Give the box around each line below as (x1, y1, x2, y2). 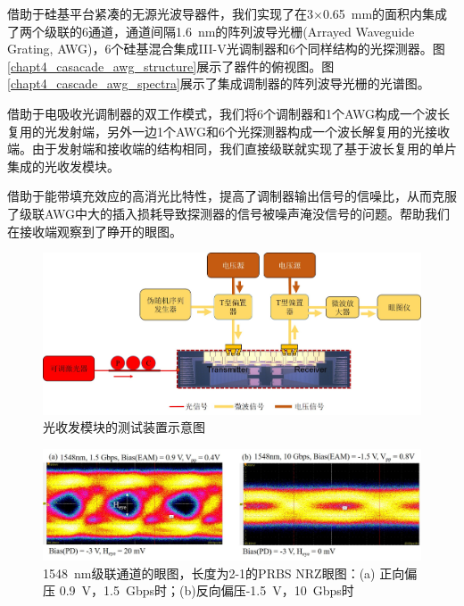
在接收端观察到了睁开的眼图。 (7, 221, 182, 240)
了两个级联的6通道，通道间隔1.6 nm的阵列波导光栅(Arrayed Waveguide (7, 21, 415, 40)
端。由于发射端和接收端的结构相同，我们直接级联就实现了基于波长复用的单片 (7, 139, 457, 158)
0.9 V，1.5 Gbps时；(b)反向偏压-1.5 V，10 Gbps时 (59, 581, 354, 600)
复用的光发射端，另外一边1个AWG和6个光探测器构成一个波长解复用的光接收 (7, 121, 450, 140)
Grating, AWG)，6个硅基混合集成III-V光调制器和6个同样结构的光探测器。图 (7, 39, 445, 58)
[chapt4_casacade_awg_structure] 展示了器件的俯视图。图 (7, 56, 335, 75)
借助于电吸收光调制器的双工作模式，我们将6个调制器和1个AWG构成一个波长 (7, 104, 450, 122)
